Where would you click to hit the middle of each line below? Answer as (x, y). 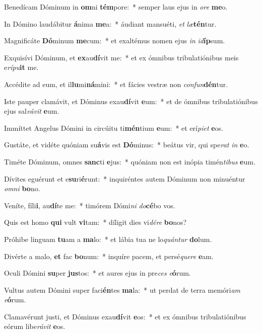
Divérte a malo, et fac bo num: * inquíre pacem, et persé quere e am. (109, 256)
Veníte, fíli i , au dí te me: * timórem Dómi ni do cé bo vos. (90, 205)
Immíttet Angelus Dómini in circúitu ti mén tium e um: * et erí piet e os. (114, 128)
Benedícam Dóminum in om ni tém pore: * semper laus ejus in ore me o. (116, 7)
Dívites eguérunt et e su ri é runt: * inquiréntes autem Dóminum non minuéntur (125, 178)
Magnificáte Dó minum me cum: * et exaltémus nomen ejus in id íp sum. (115, 40)
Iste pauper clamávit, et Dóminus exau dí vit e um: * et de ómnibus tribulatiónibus (131, 101)
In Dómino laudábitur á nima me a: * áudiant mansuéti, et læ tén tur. (110, 23)
